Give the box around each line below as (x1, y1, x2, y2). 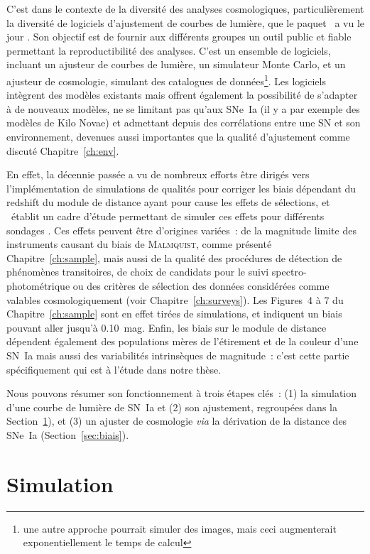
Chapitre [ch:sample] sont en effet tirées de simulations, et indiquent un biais (6, 306, 342, 321)
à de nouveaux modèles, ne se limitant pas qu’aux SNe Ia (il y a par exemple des (6, 101, 360, 116)
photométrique (6, 278, 70, 293)
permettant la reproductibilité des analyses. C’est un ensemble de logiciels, (6, 43, 331, 58)
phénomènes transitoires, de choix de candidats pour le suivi (6, 264, 269, 279)
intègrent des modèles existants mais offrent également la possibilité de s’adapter (6, 87, 358, 102)
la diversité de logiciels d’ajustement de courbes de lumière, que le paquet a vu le (6, 15, 364, 30)
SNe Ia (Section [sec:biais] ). (6, 427, 129, 442)
